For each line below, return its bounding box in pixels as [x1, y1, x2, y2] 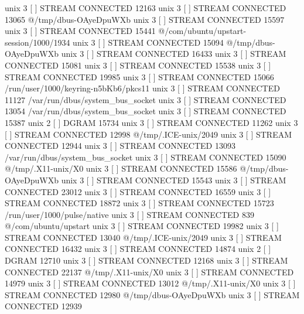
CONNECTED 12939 [5, 300, 82, 312]
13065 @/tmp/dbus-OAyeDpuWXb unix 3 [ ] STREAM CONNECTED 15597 [5, 13, 285, 25]
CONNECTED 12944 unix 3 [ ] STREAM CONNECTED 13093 [5, 139, 235, 152]
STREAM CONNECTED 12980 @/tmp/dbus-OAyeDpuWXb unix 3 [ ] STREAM [5, 288, 300, 301]
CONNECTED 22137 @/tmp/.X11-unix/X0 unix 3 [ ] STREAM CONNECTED [5, 265, 294, 278]
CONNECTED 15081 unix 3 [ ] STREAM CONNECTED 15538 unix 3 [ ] [5, 59, 271, 71]
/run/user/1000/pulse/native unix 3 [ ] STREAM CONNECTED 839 [5, 208, 254, 220]
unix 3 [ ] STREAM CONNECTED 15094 [73, 36, 224, 48]
